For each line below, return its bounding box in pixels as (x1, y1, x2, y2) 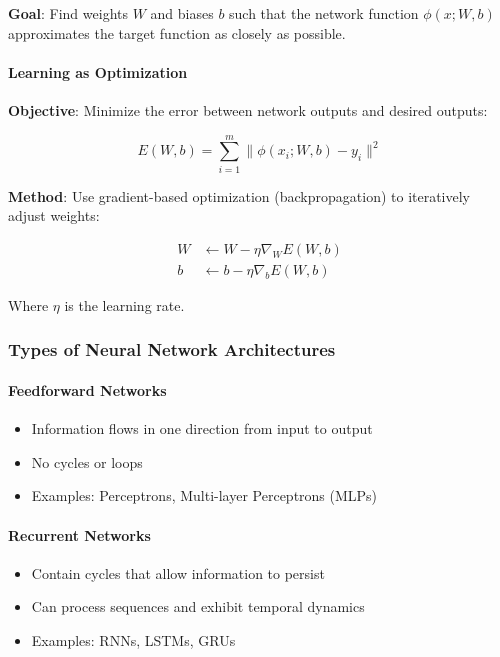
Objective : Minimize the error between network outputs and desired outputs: (8, 99, 488, 120)
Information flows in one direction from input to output (31, 418, 373, 439)
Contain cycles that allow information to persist (31, 562, 325, 583)
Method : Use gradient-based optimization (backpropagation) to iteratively (8, 185, 471, 206)
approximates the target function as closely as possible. (8, 22, 346, 43)
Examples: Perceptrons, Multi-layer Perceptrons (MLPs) (31, 485, 378, 506)
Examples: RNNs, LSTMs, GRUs (31, 629, 236, 650)
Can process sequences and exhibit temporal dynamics (31, 596, 365, 617)
